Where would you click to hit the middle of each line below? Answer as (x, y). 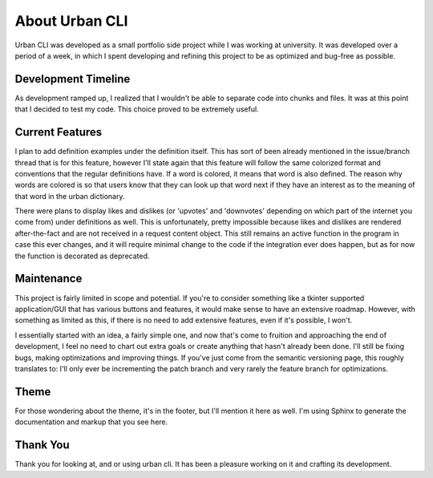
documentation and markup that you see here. (91, 422)
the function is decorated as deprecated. (82, 256)
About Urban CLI (71, 21)
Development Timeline (73, 79)
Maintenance (49, 279)
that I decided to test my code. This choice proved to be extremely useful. (137, 109)
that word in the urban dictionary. (70, 196)
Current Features (59, 132)
